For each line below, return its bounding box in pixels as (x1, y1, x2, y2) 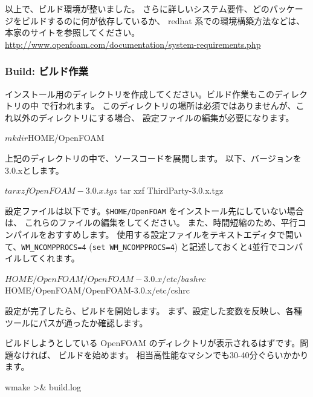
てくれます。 (30, 252, 80, 264)
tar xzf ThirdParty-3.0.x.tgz (120, 184, 224, 197)
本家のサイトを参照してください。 (5, 26, 140, 39)
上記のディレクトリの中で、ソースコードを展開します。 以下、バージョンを (5, 151, 302, 164)
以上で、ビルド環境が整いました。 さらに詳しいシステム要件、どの (5, 2, 269, 15)
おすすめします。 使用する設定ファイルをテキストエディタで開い (47, 228, 302, 240)
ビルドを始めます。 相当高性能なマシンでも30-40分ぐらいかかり (58, 348, 309, 361)
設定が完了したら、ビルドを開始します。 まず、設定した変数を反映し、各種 (5, 304, 303, 317)
